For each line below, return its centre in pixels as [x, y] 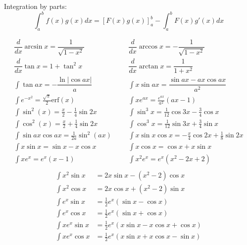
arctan [148, 66]
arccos [148, 47]
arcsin [33, 47]
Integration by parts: [35, 6]
